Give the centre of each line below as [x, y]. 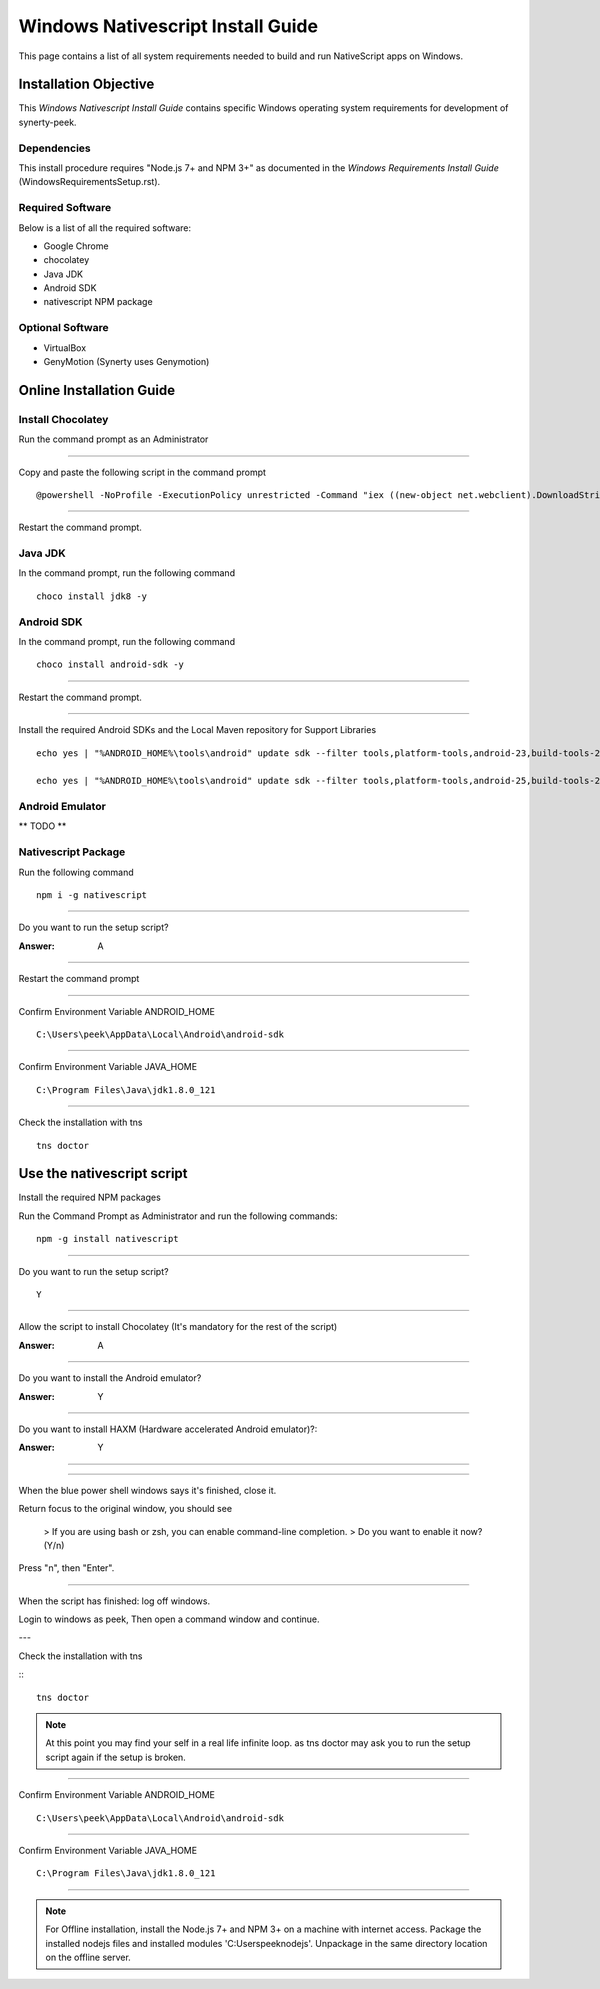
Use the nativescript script [103, 1173]
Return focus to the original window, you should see [125, 1509]
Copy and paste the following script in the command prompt [142, 472]
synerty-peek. [47, 122]
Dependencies [55, 148]
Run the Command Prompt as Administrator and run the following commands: [178, 1216]
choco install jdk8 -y [92, 596]
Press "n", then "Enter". [66, 1568]
